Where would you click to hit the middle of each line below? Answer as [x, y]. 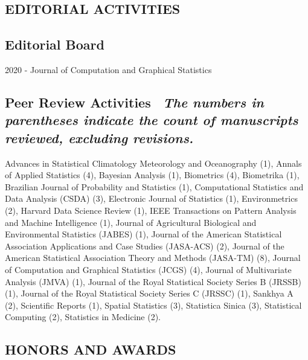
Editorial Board [55, 44]
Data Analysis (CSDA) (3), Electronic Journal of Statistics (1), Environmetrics [151, 198]
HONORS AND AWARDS [91, 349]
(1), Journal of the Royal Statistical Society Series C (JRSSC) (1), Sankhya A [149, 293]
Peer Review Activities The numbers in [135, 102]
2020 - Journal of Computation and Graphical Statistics [108, 69]
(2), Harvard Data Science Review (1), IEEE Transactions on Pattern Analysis [151, 210]
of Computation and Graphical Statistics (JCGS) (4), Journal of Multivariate [148, 269]
